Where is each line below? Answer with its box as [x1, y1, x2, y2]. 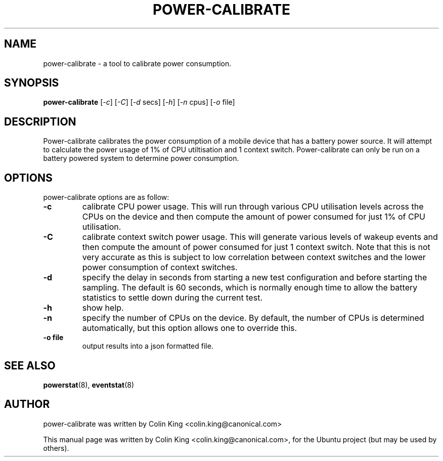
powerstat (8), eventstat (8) [43, 380, 134, 389]
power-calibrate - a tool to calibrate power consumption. [43, 59, 232, 68]
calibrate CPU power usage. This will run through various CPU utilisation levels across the [82, 201, 424, 212]
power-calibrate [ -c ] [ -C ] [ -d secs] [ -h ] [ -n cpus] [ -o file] [43, 98, 235, 107]
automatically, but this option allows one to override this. [82, 323, 297, 333]
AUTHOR [4, 398, 50, 411]
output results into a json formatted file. [82, 342, 213, 351]
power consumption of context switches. [82, 262, 238, 273]
